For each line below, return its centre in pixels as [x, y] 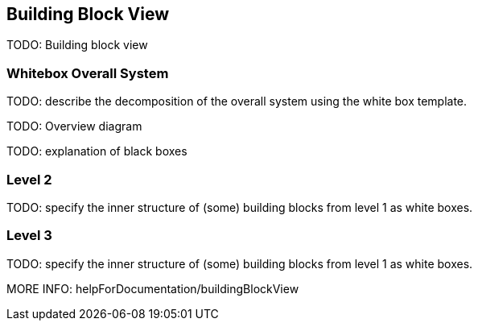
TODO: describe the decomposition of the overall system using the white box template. [237, 101]
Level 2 [29, 179]
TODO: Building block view [77, 45]
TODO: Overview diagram [74, 126]
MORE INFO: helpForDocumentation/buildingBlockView [153, 288]
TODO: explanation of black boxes [97, 151]
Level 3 [29, 236]
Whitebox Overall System [88, 73]
